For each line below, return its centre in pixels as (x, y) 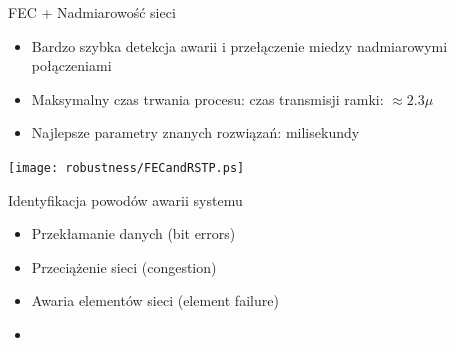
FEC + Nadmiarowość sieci (92, 12)
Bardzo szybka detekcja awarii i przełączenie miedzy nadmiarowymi (239, 45)
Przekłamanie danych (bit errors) (133, 233)
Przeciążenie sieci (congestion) (124, 266)
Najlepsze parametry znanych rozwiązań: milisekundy (195, 132)
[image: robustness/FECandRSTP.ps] (126, 167)
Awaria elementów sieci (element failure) (155, 300)
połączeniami (71, 65)
